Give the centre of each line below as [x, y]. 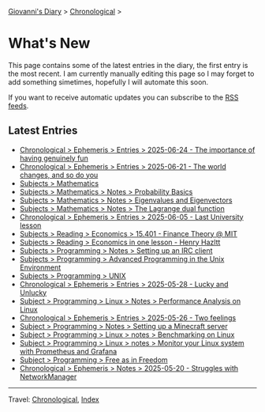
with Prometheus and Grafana [68, 351]
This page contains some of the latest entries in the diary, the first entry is [128, 65]
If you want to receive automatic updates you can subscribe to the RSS [123, 97]
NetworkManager [48, 376]
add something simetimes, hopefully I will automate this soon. [108, 81]
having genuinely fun [54, 158]
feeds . [19, 105]
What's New [49, 43]
